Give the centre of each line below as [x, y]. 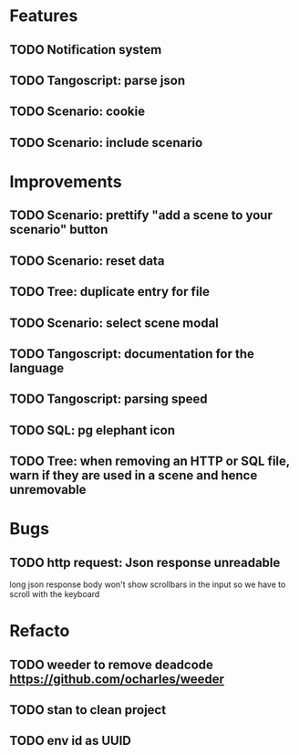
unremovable [48, 490]
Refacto [40, 631]
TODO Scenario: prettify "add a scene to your [141, 215]
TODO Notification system [86, 50]
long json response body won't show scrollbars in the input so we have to [148, 584]
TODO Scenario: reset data [87, 261]
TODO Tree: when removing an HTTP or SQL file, [149, 461]
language [37, 367]
